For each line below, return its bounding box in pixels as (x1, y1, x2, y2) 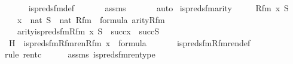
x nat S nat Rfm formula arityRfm (17, 13, 165, 25)
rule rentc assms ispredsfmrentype (5, 48, 155, 60)
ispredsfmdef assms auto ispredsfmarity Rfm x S (28, 2, 289, 14)
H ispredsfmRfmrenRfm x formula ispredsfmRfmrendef (8, 36, 251, 49)
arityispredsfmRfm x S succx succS (17, 25, 160, 37)
